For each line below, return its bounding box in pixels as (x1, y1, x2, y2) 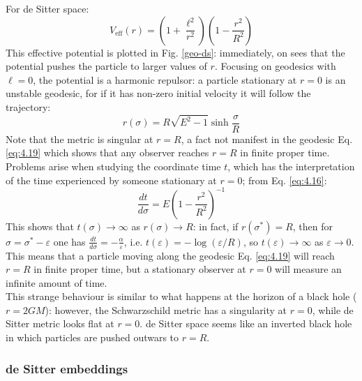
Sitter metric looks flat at (6, 316, 114, 331)
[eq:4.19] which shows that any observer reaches (6, 145, 209, 160)
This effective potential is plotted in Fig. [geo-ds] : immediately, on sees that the (6, 45, 345, 59)
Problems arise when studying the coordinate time (6, 159, 221, 173)
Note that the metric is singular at (6, 131, 153, 146)
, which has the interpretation (227, 159, 355, 173)
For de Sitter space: (6, 1, 89, 15)
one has (53, 234, 86, 248)
